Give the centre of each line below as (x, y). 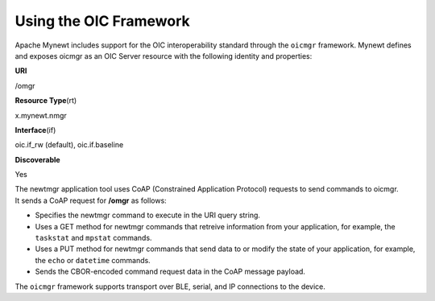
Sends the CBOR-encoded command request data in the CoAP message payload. (170, 272)
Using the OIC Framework (103, 21)
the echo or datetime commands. (93, 260)
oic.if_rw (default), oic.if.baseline (69, 145)
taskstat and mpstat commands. (93, 238)
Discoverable (37, 159)
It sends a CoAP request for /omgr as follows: (91, 200)
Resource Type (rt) (46, 101)
